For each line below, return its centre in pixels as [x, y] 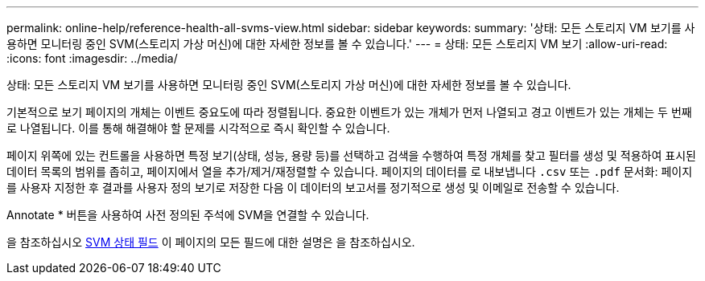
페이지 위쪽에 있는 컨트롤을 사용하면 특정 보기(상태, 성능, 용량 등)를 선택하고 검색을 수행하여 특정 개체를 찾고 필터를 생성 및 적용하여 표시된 [351, 155]
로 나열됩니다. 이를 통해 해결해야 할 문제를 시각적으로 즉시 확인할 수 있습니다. [198, 128]
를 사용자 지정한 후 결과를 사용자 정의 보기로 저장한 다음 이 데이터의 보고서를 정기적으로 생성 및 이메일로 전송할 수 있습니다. [313, 187]
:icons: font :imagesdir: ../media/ [92, 58]
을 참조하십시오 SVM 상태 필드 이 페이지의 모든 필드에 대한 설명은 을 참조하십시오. [211, 242]
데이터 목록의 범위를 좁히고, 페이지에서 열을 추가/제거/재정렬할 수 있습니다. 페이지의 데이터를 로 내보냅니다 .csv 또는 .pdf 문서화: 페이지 [350, 171]
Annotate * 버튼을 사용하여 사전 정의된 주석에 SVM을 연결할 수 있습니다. [188, 215]
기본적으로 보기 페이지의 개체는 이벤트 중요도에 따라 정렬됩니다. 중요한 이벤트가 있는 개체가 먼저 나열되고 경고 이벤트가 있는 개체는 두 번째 [349, 112]
